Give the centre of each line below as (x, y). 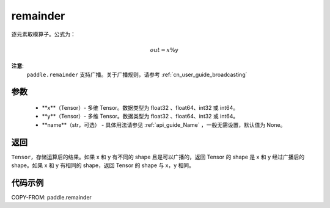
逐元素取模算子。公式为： (43, 34)
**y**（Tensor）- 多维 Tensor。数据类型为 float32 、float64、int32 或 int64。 (140, 117)
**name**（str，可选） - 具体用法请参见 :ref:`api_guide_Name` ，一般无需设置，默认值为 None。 (164, 124)
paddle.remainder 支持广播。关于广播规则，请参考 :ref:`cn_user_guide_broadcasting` (137, 74)
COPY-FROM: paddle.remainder (51, 197)
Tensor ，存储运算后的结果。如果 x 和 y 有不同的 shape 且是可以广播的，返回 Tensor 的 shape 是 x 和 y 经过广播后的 (158, 157)
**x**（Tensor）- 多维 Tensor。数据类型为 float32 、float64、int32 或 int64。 (140, 107)
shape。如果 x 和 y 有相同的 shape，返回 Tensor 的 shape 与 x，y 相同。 (103, 165)
